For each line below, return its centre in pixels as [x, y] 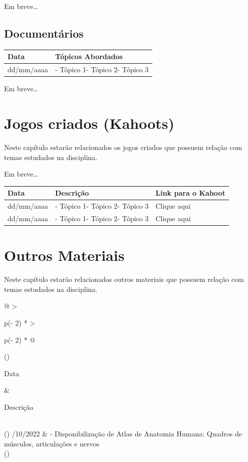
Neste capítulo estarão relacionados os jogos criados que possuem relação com [123, 147]
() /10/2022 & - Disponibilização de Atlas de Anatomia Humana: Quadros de [123, 434]
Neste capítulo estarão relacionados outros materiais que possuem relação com [124, 279]
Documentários [44, 33]
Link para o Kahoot [190, 193]
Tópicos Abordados [89, 56]
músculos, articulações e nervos [52, 443]
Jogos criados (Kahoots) [89, 123]
